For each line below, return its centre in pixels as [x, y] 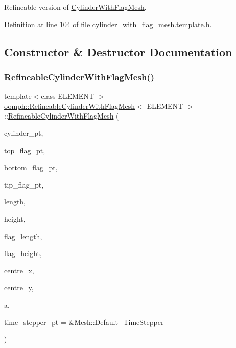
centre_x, [19, 270]
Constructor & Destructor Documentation [118, 51]
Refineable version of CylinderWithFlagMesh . [75, 7]
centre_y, [19, 287]
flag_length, [23, 236]
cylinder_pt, [24, 133]
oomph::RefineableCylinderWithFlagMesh [70, 106]
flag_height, [23, 253]
